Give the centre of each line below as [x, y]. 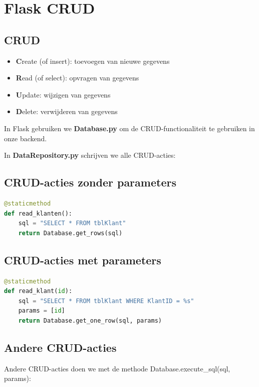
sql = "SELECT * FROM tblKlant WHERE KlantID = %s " [106, 301]
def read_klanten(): [38, 213]
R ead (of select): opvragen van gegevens [77, 78]
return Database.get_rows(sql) [70, 233]
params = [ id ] [42, 311]
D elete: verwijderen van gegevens [67, 111]
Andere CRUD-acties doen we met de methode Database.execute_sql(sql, [117, 368]
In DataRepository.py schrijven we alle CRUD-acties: [90, 155]
